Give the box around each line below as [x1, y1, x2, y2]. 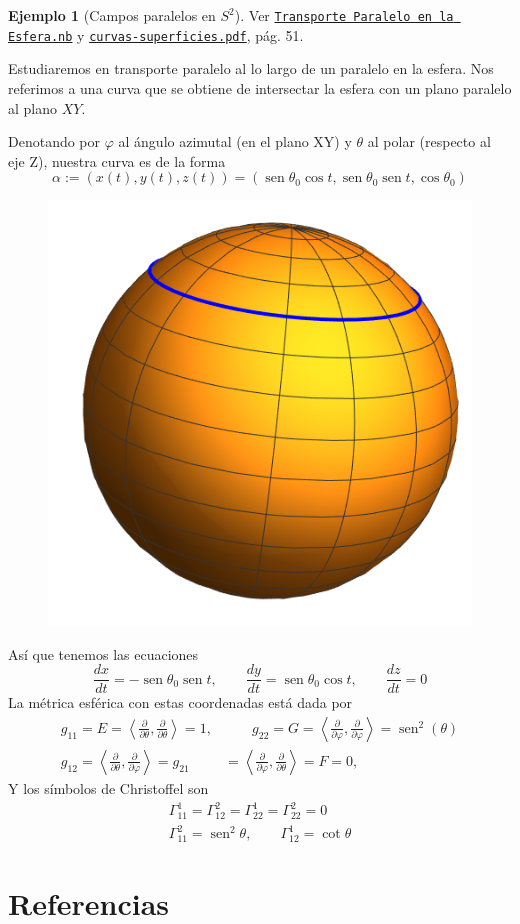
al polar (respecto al [367, 131, 491, 152]
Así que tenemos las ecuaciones [8, 643, 199, 664]
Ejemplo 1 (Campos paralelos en [8, 5, 216, 25]
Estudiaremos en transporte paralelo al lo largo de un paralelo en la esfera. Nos [8, 58, 494, 79]
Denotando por [8, 131, 101, 152]
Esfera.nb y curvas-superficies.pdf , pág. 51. [8, 24, 304, 45]
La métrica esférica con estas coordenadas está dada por [8, 692, 353, 713]
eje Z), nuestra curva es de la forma [8, 150, 226, 171]
